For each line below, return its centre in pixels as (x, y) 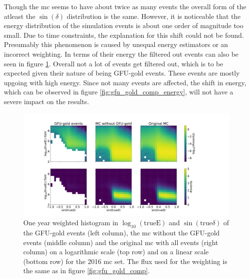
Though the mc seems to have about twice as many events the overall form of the (125, 6)
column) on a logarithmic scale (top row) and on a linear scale (116, 252)
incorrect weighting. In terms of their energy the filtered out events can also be (121, 54)
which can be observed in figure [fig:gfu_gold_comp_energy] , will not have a (119, 92)
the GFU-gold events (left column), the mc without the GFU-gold (122, 232)
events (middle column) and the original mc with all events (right (121, 242)
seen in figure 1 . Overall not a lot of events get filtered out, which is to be (114, 63)
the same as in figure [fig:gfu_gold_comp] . (87, 271)
